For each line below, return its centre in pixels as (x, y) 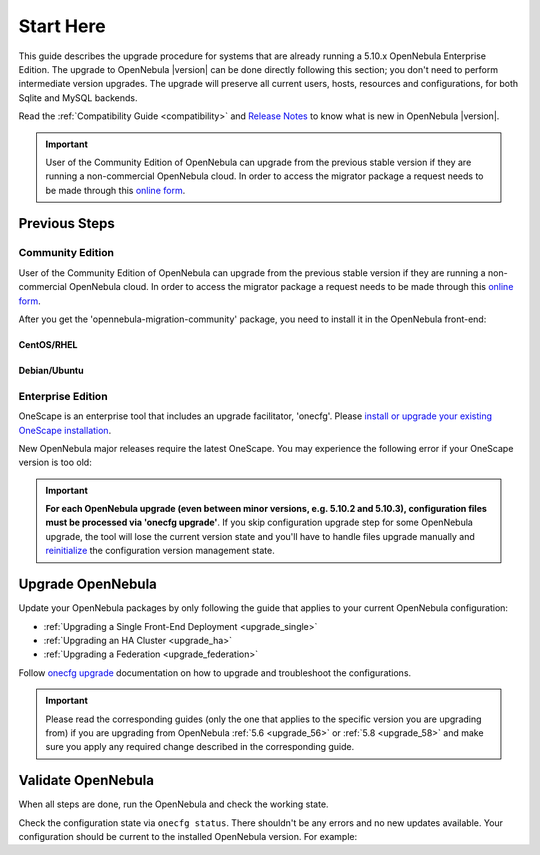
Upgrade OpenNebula (87, 584)
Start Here (62, 26)
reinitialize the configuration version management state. (160, 551)
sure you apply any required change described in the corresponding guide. (200, 747)
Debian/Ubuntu (51, 370)
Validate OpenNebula (86, 780)
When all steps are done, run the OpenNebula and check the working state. (173, 804)
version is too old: (55, 462)
